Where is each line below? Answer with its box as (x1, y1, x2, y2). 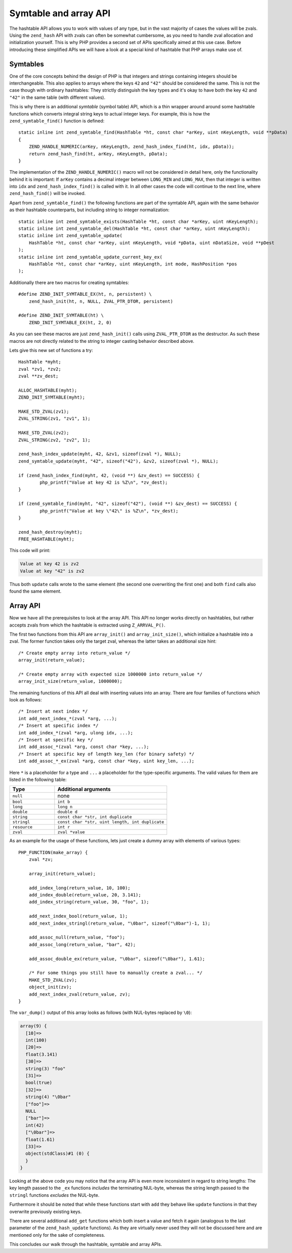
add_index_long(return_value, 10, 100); (28, 885, 131, 891)
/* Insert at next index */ (18, 709, 88, 714)
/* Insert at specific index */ (18, 723, 99, 729)
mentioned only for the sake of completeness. (9, 1232, 106, 1238)
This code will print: (9, 547, 51, 554)
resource (12, 825, 33, 830)
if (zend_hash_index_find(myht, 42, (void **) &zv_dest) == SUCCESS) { (18, 473, 200, 478)
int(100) (25, 1037, 47, 1043)
